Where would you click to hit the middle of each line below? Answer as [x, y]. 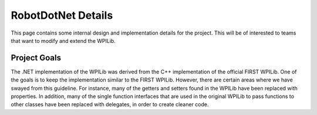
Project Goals [36, 58]
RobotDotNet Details [62, 15]
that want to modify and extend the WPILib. [63, 40]
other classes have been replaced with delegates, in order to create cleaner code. [110, 104]
